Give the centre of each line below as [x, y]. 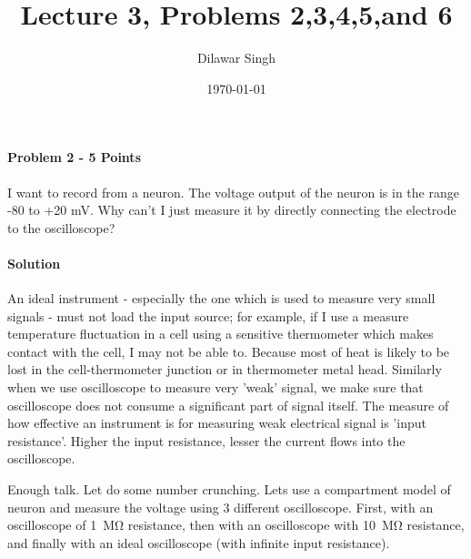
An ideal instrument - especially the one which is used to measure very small [221, 298]
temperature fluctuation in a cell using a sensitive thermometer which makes [220, 334]
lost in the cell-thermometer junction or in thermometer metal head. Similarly [225, 369]
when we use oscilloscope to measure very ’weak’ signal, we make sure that [215, 387]
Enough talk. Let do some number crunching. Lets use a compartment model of [229, 489]
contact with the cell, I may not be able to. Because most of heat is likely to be [229, 351]
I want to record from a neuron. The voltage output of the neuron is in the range [233, 192]
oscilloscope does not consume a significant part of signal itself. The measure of [228, 405]
